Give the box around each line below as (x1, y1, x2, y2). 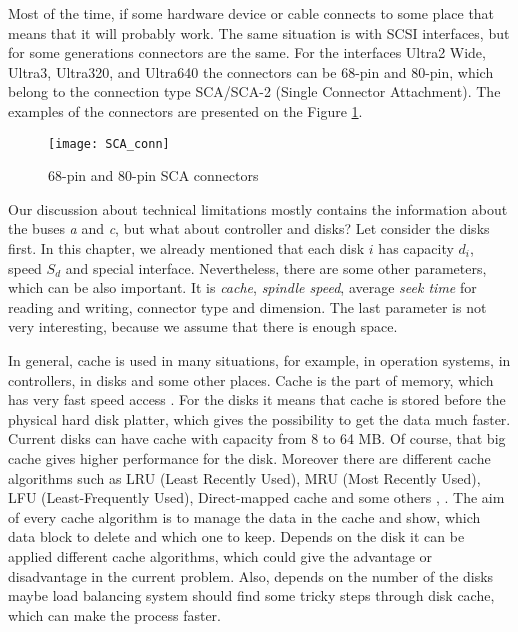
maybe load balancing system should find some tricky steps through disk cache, (8, 585, 495, 606)
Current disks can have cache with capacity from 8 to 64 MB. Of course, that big (8, 428, 506, 449)
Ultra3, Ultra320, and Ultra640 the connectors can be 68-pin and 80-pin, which (8, 61, 494, 82)
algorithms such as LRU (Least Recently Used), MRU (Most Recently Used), (8, 467, 481, 488)
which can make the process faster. (8, 604, 221, 625)
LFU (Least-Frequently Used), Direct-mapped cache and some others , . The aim (8, 487, 505, 508)
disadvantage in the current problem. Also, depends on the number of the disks (8, 565, 494, 586)
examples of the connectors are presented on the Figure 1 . (8, 100, 363, 121)
